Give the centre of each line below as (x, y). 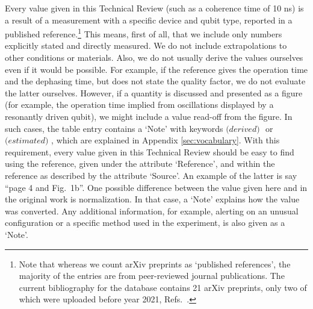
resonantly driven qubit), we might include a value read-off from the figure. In (149, 116)
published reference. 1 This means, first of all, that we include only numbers (144, 33)
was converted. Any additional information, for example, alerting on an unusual (152, 211)
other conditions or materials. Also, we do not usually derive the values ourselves (154, 58)
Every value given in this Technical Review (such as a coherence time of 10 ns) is (154, 8)
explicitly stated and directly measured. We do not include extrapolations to (146, 45)
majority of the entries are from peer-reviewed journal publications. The (152, 276)
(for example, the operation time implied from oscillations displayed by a (139, 105)
